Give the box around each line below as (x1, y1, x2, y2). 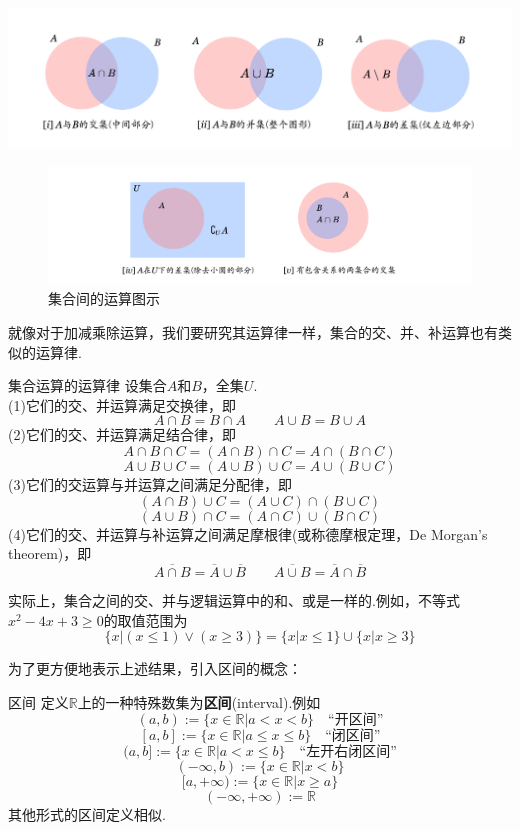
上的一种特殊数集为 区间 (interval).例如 (77, 691, 321, 712)
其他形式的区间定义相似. (8, 804, 166, 825)
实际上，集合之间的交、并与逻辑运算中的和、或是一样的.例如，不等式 (8, 590, 460, 611)
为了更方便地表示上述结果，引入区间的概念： (8, 658, 302, 679)
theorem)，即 (8, 543, 92, 564)
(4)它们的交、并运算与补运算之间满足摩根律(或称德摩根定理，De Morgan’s (8, 523, 488, 544)
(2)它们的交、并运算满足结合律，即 (8, 424, 236, 445)
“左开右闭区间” (299, 745, 397, 760)
